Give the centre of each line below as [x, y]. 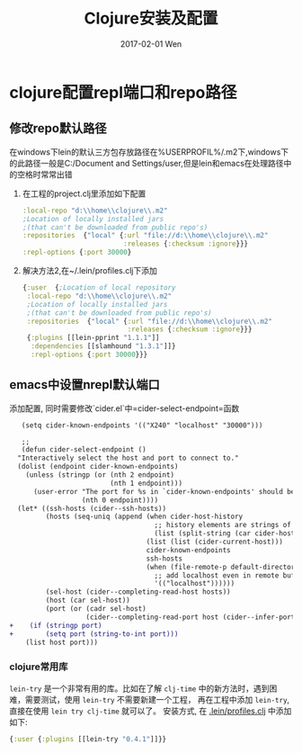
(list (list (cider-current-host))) [214, 542]
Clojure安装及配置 [151, 18]
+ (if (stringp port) [56, 625]
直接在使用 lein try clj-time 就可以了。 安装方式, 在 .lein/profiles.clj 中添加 [151, 711]
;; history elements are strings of [223, 525]
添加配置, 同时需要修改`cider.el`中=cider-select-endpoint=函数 [124, 408]
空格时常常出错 [44, 174]
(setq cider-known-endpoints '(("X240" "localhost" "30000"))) [142, 425]
